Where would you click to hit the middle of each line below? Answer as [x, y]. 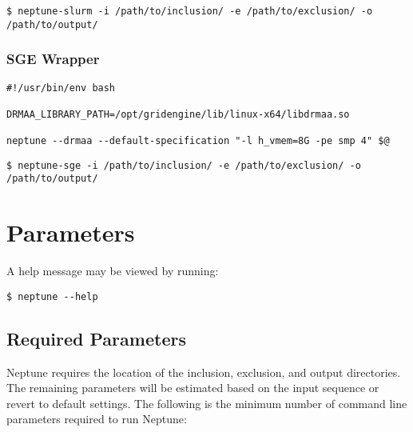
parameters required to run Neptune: [97, 419]
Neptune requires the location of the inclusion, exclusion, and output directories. [204, 372]
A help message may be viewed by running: [113, 271]
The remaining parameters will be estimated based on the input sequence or [193, 388]
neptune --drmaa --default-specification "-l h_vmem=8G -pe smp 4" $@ [198, 141]
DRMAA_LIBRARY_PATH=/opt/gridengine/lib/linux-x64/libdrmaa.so [178, 114]
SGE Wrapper [53, 59]
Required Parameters [96, 338]
